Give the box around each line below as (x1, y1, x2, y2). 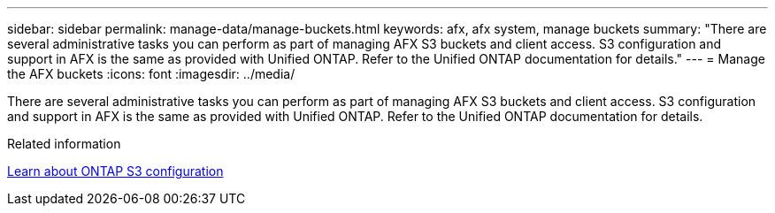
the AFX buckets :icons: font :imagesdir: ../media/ (7, 66, 295, 81)
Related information (7, 136, 121, 151)
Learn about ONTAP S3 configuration (7, 164, 224, 179)
